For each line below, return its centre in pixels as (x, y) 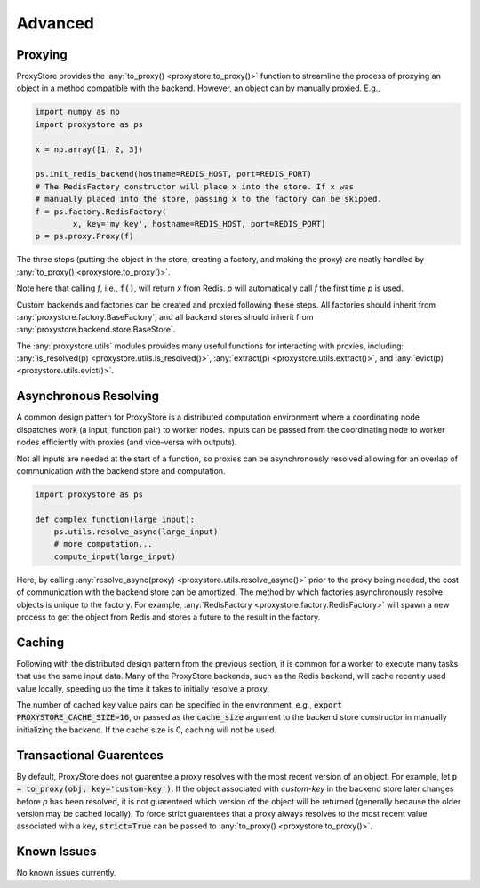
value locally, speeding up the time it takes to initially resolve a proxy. (143, 688)
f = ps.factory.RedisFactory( (101, 212)
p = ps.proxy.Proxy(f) (84, 236)
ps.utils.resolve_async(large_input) (136, 532)
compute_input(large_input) (115, 556)
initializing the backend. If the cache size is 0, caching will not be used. (147, 730)
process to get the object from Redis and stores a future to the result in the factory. (168, 617)
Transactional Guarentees (90, 755)
